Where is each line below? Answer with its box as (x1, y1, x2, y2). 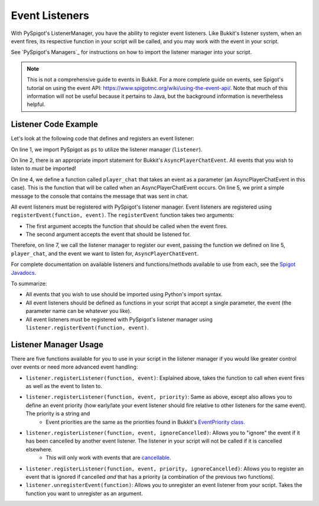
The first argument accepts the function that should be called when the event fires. (25, 222, 228, 229)
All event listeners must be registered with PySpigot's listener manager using (25, 316, 213, 323)
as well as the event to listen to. (25, 383, 103, 390)
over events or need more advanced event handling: (11, 363, 138, 370)
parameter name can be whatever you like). (25, 308, 132, 315)
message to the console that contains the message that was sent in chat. (11, 193, 189, 200)
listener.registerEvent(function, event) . (25, 324, 149, 331)
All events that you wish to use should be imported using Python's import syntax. (25, 291, 223, 298)
